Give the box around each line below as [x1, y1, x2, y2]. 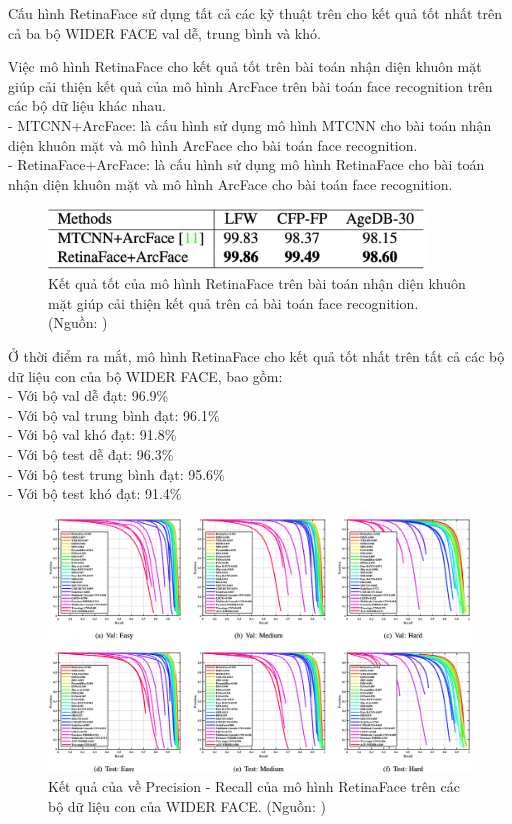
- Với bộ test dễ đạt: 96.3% [8, 443, 174, 464]
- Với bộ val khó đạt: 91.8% [8, 424, 177, 445]
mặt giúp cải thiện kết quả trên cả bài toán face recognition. [48, 292, 419, 313]
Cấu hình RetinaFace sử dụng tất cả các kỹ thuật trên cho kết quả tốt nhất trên [8, 3, 503, 23]
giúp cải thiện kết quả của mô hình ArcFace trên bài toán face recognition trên [8, 75, 493, 96]
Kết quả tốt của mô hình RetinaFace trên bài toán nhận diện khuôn [48, 273, 466, 294]
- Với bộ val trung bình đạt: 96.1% [8, 404, 220, 425]
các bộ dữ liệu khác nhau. [8, 95, 166, 116]
